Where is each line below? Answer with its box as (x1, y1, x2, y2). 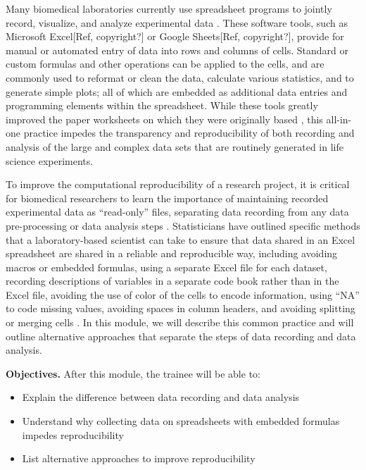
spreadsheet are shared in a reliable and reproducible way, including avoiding (6, 246, 338, 261)
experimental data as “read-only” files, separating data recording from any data (6, 204, 349, 219)
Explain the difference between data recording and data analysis (22, 390, 300, 404)
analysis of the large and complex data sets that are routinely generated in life (6, 139, 343, 154)
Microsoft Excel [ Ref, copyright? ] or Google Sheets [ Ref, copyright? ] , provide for (6, 29, 344, 44)
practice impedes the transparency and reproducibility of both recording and (23, 125, 355, 140)
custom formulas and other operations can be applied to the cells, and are (6, 56, 324, 71)
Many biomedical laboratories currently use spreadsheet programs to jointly (6, 1, 332, 16)
